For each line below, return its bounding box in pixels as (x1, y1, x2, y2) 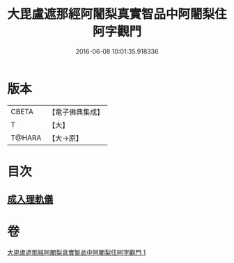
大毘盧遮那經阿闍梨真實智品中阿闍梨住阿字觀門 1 (7, 248, 146, 257)
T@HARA (10, 133, 42, 143)
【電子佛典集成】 (48, 107, 104, 117)
